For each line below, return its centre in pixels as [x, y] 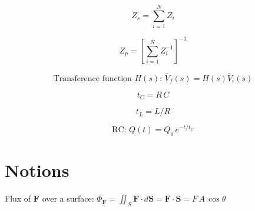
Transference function [92, 78]
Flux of [18, 198]
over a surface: [68, 198]
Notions [37, 170]
